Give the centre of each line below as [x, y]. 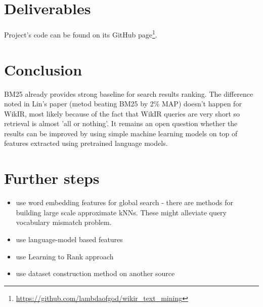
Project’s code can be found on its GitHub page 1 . [81, 34]
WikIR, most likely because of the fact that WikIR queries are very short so [122, 113]
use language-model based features [69, 239]
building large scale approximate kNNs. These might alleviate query [121, 212]
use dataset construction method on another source [95, 273]
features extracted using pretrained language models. [86, 143]
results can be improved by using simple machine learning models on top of [121, 133]
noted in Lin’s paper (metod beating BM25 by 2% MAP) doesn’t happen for [123, 104]
